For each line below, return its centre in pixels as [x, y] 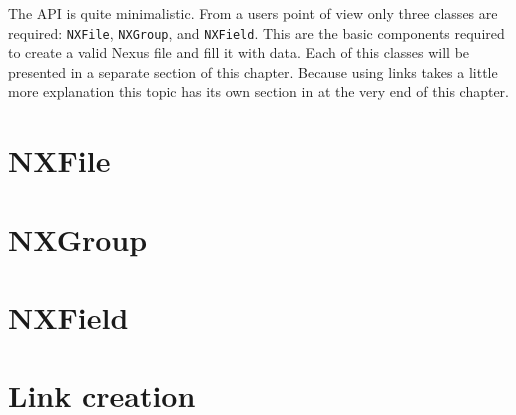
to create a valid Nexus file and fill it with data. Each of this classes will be [239, 52]
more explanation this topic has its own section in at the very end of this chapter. [258, 91]
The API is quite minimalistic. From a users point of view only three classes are [253, 13]
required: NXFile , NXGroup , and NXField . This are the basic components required [256, 32]
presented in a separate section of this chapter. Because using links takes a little [253, 71]
